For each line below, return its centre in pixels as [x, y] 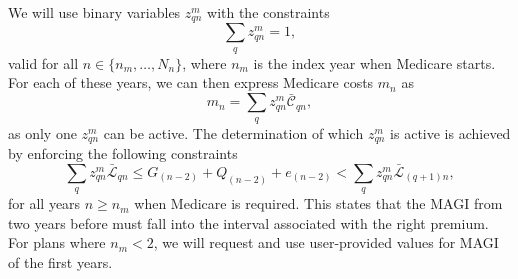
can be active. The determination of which [233, 132]
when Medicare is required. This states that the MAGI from [318, 203]
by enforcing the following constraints [123, 153]
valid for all [43, 62]
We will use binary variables [94, 12]
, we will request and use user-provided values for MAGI [326, 242]
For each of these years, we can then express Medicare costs [191, 82]
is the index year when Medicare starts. [374, 62]
